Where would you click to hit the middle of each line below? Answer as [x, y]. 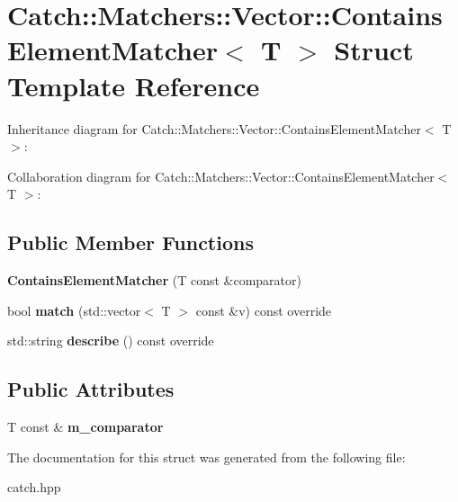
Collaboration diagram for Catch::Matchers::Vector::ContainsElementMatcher [221, 176]
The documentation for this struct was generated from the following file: [207, 457]
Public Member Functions [130, 242]
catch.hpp [34, 487]
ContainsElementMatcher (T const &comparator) [154, 280]
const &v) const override [264, 310]
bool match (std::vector [74, 310]
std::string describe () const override [111, 341]
